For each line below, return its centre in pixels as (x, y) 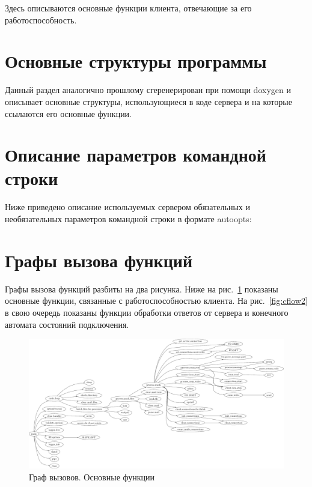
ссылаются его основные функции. (69, 113)
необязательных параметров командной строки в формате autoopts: (128, 219)
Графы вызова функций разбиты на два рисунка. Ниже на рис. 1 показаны (142, 289)
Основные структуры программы (136, 61)
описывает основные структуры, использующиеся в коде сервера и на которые (148, 101)
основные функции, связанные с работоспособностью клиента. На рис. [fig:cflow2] (156, 301)
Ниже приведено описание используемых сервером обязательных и (127, 207)
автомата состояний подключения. (67, 324)
